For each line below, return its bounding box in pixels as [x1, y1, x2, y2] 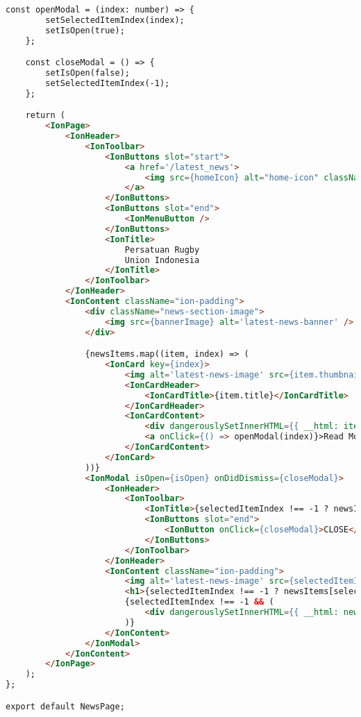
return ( [25, 110, 65, 121]
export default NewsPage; [6, 701, 125, 711]
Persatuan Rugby [124, 244, 200, 255]
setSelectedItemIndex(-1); [45, 78, 170, 88]
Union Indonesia [124, 255, 200, 265]
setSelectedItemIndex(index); [45, 15, 185, 25]
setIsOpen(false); [45, 68, 130, 78]
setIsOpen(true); [45, 25, 125, 35]
